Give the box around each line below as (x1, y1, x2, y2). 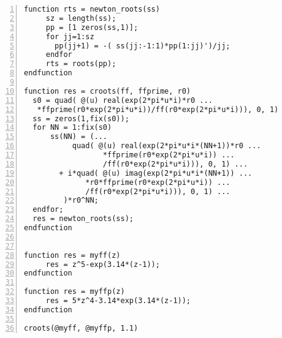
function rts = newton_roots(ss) (24, 5, 160, 13)
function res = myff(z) (24, 250, 121, 260)
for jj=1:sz (45, 32, 94, 41)
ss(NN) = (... (50, 132, 108, 141)
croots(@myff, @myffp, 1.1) (24, 323, 139, 332)
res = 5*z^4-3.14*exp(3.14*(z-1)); (45, 296, 191, 305)
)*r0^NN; (63, 196, 99, 205)
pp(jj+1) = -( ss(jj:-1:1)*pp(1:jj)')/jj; (55, 41, 231, 50)
